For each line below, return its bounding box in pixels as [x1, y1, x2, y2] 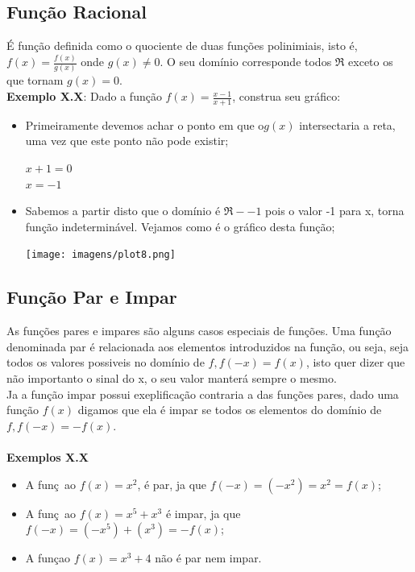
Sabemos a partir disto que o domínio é [25, 202, 221, 219]
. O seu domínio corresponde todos [160, 53, 332, 70]
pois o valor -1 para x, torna [265, 202, 405, 219]
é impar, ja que [165, 504, 241, 521]
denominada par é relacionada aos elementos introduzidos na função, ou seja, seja [6, 338, 409, 354]
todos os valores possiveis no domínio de [6, 354, 205, 371]
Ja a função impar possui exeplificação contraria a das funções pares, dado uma [6, 385, 399, 402]
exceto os [348, 53, 393, 70]
